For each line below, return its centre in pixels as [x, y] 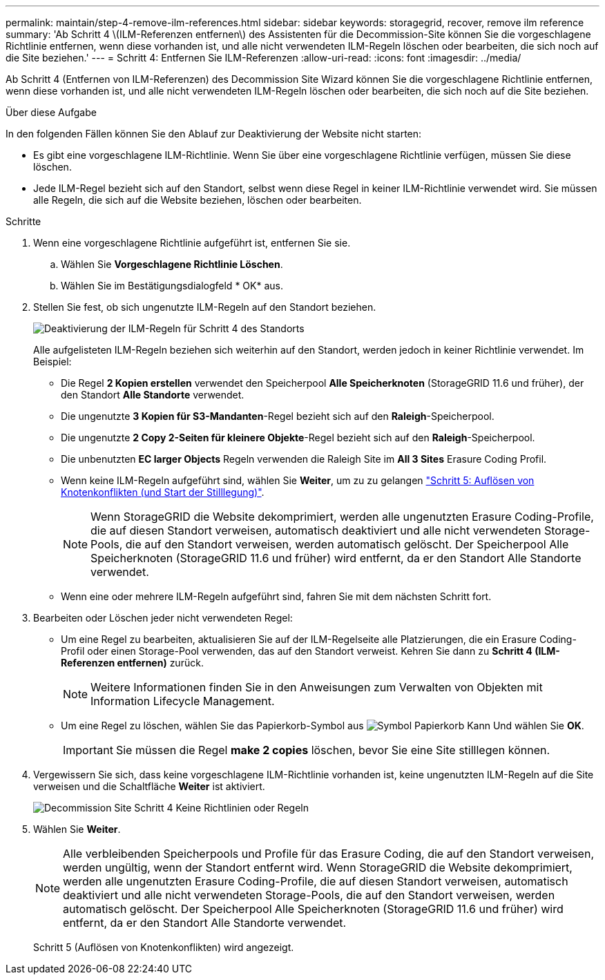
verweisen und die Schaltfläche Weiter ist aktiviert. [149, 786]
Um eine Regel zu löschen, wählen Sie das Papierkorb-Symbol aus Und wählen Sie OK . [323, 726]
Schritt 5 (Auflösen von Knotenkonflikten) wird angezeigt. [164, 947]
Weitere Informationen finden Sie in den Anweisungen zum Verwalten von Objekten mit [317, 687]
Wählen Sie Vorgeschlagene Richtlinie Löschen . [172, 264]
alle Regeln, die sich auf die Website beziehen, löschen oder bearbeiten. [198, 200]
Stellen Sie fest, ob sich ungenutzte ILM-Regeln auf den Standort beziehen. [205, 307]
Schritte [23, 221]
